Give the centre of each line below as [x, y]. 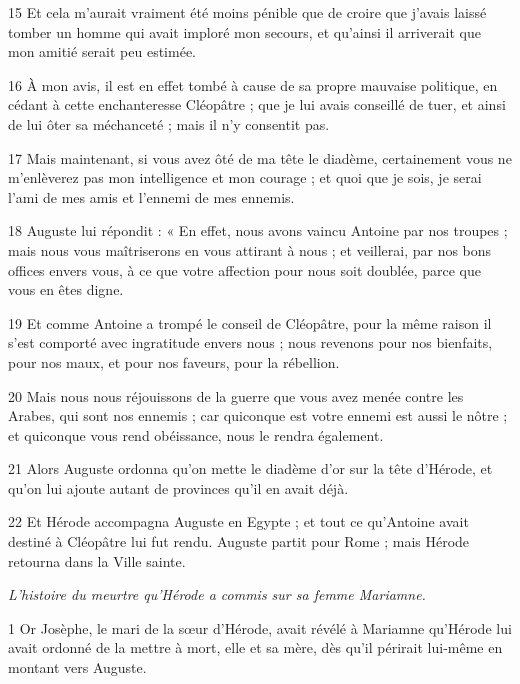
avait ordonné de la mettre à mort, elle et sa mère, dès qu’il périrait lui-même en [255, 647]
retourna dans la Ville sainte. [97, 560]
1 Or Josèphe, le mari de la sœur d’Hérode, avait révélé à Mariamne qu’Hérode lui [260, 627]
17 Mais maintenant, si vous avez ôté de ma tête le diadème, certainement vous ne [260, 157]
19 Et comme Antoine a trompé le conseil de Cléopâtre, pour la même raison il [250, 322]
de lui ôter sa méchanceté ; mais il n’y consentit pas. [169, 123]
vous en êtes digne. [66, 289]
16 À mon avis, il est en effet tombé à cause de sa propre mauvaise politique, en [253, 84]
